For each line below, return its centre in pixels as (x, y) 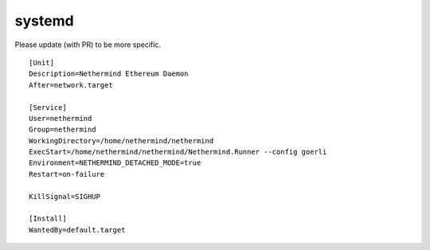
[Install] (48, 219)
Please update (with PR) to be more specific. (88, 45)
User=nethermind (61, 118)
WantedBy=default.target (77, 230)
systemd (45, 21)
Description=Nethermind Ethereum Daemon (109, 74)
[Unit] (42, 62)
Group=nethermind (63, 130)
